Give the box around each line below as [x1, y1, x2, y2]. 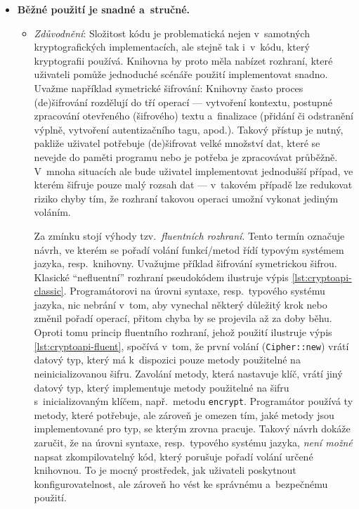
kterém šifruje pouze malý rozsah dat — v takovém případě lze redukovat [34, 177, 353, 192]
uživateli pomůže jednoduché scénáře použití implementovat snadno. [34, 67, 328, 82]
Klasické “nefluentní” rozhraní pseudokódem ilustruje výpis [34, 269, 289, 284]
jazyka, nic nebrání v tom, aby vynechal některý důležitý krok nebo [34, 297, 327, 311]
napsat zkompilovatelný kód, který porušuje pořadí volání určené [34, 449, 313, 463]
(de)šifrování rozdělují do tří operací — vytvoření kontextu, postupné [34, 94, 332, 109]
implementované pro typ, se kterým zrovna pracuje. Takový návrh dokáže [34, 421, 351, 436]
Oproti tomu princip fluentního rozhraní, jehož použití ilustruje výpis [34, 325, 332, 340]
